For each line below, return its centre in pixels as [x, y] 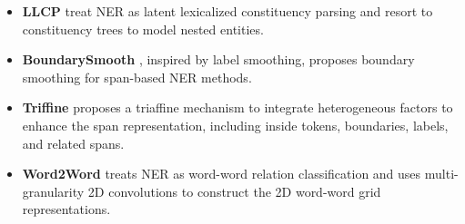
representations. [66, 209]
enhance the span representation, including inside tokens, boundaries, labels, [235, 125]
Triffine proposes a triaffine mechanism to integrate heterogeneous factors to [238, 107]
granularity [53, 191]
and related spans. [73, 143]
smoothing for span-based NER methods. [137, 77]
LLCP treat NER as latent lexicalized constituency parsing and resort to [227, 11]
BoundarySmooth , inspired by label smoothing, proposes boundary [218, 59]
